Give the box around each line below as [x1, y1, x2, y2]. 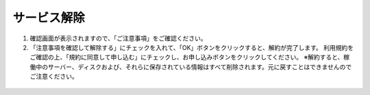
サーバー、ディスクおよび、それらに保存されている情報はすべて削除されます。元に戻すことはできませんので [47, 62, 352, 71]
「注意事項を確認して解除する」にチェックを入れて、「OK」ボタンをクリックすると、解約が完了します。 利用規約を [29, 43, 354, 51]
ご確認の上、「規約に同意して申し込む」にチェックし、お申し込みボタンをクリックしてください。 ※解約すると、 [29, 53, 344, 62]
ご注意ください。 [29, 72, 78, 81]
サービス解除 [12, 10, 86, 25]
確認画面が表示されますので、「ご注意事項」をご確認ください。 [29, 34, 207, 42]
